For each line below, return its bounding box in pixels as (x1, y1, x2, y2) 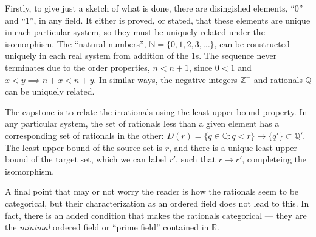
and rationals (253, 73, 303, 85)
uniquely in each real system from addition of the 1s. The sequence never (5, 49, 277, 62)
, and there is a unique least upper (168, 141, 298, 153)
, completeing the (242, 153, 307, 165)
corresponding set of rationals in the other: (5, 129, 164, 141)
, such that (176, 153, 216, 165)
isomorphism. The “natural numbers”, (5, 37, 146, 50)
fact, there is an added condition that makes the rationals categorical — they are (5, 209, 307, 221)
